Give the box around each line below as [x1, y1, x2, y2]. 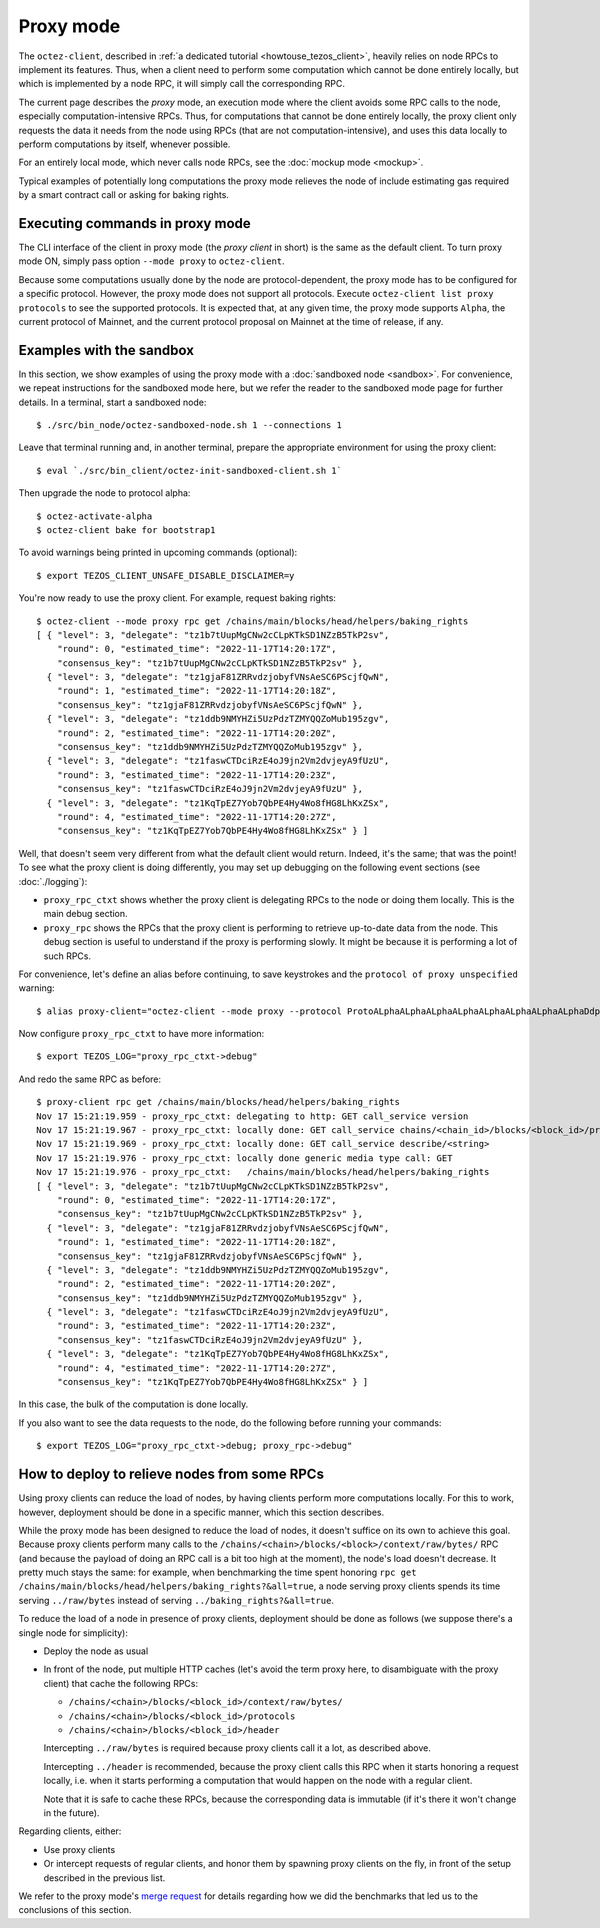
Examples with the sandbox [18, 341, 195, 359]
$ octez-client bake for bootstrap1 [36, 524, 216, 535]
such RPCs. [43, 950, 92, 962]
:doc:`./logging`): [18, 875, 88, 887]
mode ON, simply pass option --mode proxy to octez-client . [18, 255, 285, 267]
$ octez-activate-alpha [36, 510, 153, 522]
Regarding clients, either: [18, 1825, 122, 1837]
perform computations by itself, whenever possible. [18, 138, 231, 150]
